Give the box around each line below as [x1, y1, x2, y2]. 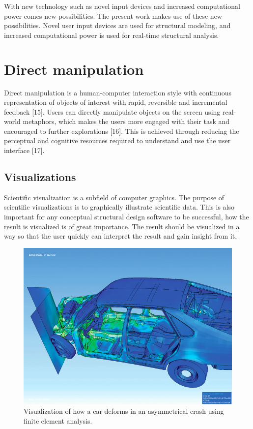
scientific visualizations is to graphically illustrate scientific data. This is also [4, 202, 234, 212]
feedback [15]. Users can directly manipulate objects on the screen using [4, 106, 221, 117]
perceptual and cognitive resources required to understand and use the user [4, 135, 231, 146]
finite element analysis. [24, 416, 92, 426]
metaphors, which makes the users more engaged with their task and [23, 116, 230, 126]
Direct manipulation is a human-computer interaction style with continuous [4, 87, 231, 97]
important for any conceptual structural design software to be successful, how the [4, 212, 249, 222]
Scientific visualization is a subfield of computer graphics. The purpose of [4, 192, 225, 202]
